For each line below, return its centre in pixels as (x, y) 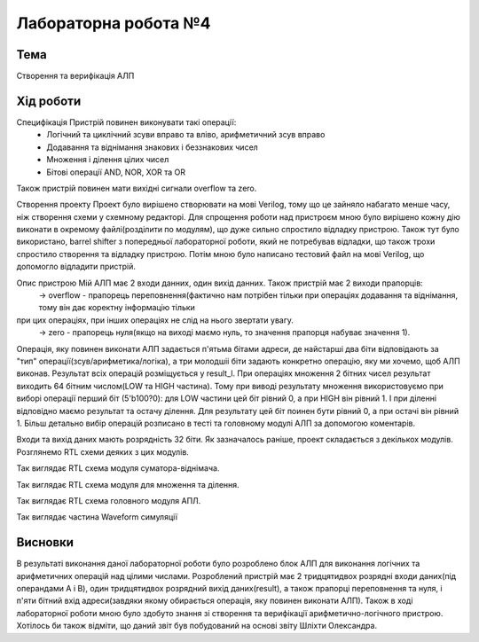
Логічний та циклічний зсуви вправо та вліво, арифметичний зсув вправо (186, 135)
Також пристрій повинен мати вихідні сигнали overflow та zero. (137, 188)
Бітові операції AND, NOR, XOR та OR (116, 172)
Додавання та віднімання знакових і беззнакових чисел (153, 147)
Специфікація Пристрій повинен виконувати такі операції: (126, 122)
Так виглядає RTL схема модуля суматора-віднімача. (118, 468)
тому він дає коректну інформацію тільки (117, 308)
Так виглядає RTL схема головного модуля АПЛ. (109, 500)
